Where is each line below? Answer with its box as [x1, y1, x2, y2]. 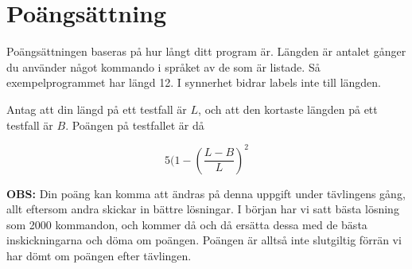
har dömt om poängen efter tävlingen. [6, 247, 192, 263]
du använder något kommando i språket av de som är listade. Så [6, 58, 321, 75]
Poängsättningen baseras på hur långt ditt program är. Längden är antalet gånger [6, 43, 406, 60]
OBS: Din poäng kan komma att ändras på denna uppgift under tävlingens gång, [6, 185, 406, 201]
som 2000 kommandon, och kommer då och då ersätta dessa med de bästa [6, 216, 367, 232]
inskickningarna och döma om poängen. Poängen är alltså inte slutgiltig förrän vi [6, 232, 402, 248]
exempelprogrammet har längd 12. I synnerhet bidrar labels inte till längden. [6, 74, 381, 91]
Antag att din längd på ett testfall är [6, 100, 187, 117]
